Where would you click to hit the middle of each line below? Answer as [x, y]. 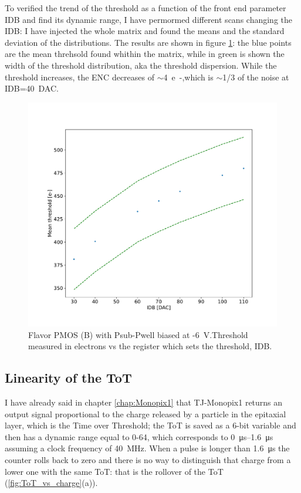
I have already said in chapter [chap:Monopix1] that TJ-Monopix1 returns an [144, 402]
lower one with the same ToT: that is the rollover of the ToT [114, 471]
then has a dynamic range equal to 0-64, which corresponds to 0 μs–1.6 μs [139, 436]
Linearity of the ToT [68, 378]
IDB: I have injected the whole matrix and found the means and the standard [145, 31]
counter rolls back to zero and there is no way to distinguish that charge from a [148, 460]
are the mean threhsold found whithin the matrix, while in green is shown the [145, 54]
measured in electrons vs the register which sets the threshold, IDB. [150, 346]
